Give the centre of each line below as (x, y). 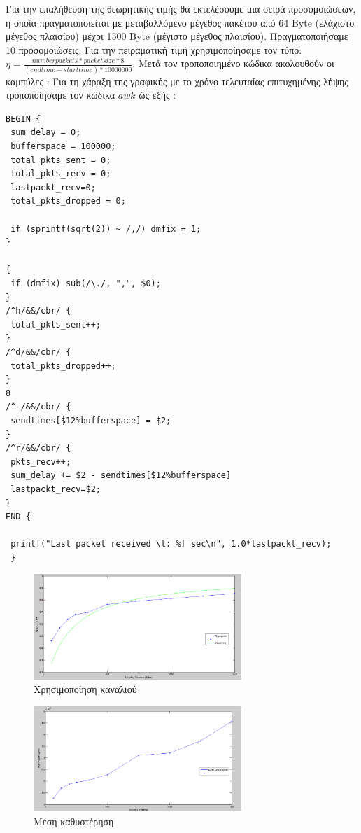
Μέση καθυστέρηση (74, 821)
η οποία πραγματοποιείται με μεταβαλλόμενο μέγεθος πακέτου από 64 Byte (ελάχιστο (180, 22)
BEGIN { (23, 119)
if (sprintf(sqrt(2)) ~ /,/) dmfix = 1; (106, 229)
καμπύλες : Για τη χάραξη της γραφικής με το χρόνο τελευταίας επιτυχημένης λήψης (177, 81)
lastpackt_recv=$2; (56, 489)
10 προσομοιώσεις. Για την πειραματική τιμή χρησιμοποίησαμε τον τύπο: (154, 49)
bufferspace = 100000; (63, 147)
